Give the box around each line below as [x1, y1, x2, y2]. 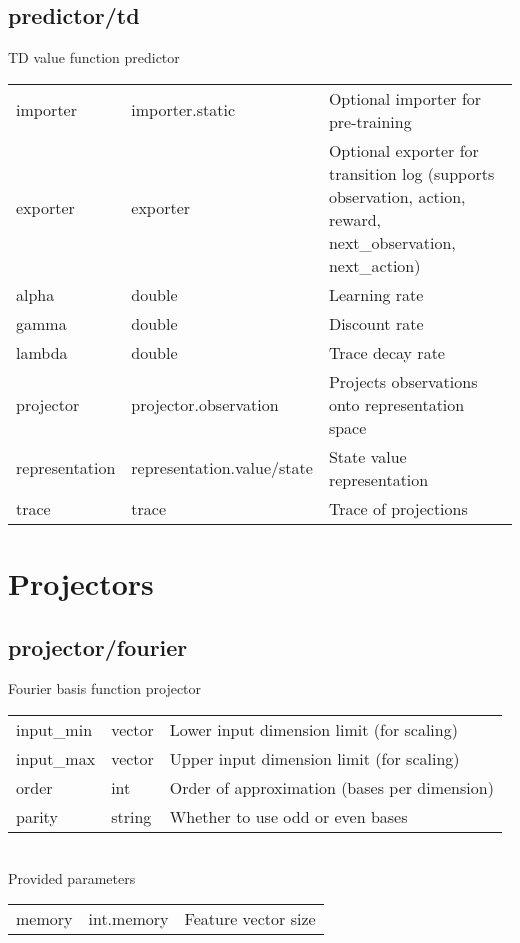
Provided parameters [8, 867, 136, 888]
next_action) [328, 253, 421, 277]
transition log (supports [328, 161, 495, 185]
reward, [328, 207, 382, 231]
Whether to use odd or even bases [169, 804, 408, 828]
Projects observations [328, 369, 478, 393]
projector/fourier [8, 631, 188, 662]
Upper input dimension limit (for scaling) [169, 746, 460, 770]
